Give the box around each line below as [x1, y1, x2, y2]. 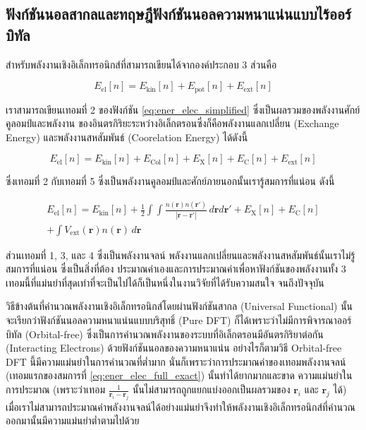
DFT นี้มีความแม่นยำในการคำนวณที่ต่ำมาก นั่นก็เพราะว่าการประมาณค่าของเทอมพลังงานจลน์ [6, 354, 346, 369]
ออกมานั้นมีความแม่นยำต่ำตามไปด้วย [6, 413, 140, 428]
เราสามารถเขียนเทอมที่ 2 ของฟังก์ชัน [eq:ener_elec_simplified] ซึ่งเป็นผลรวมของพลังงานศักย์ [6, 102, 360, 117]
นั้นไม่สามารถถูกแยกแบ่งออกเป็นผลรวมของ [133, 382, 291, 397]
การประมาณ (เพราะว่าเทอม [6, 382, 105, 397]
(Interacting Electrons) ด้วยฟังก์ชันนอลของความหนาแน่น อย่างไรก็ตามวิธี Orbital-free [6, 340, 342, 355]
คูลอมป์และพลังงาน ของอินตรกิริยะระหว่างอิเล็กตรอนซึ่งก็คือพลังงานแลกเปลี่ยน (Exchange [6, 116, 339, 131]
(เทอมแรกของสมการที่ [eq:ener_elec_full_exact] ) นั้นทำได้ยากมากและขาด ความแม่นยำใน [6, 368, 353, 383]
